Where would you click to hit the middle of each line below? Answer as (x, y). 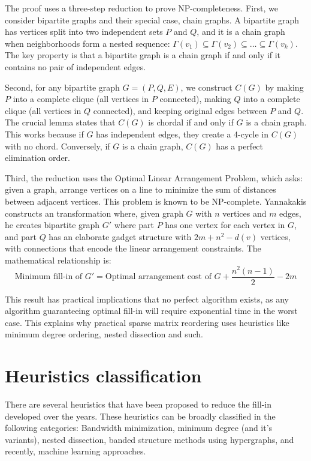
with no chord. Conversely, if (58, 146)
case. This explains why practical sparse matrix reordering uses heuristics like (147, 322)
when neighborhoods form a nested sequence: (87, 43)
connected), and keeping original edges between (180, 110)
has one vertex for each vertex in (225, 225)
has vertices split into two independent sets (84, 32)
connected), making (195, 99)
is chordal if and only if (191, 122)
